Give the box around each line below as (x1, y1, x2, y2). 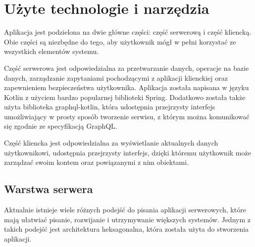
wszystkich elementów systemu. (4, 46, 99, 56)
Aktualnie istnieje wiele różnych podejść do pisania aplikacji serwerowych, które (4, 204, 246, 215)
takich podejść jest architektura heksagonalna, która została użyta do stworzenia (4, 224, 249, 234)
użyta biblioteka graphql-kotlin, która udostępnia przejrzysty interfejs (4, 101, 215, 112)
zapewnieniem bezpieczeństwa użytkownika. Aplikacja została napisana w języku (4, 82, 249, 93)
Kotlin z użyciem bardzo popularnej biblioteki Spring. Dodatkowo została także (4, 92, 246, 102)
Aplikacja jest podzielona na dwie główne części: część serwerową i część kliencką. (4, 27, 252, 37)
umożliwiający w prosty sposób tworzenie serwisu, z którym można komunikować (4, 111, 250, 121)
